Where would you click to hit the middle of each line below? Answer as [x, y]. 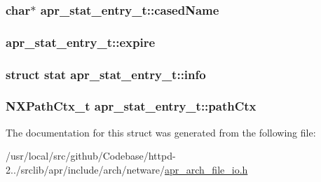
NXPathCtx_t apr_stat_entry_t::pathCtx [131, 106]
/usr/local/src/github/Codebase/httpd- [91, 156]
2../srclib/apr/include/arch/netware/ [85, 169]
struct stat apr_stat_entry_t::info [106, 74]
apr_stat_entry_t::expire [81, 42]
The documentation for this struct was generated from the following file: [161, 132]
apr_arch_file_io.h [206, 169]
